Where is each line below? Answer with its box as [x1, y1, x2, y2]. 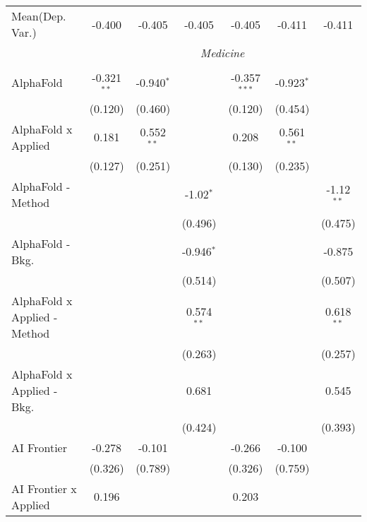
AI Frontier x [11, 480, 77, 497]
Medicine [200, 45, 245, 61]
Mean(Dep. [11, 8, 66, 24]
